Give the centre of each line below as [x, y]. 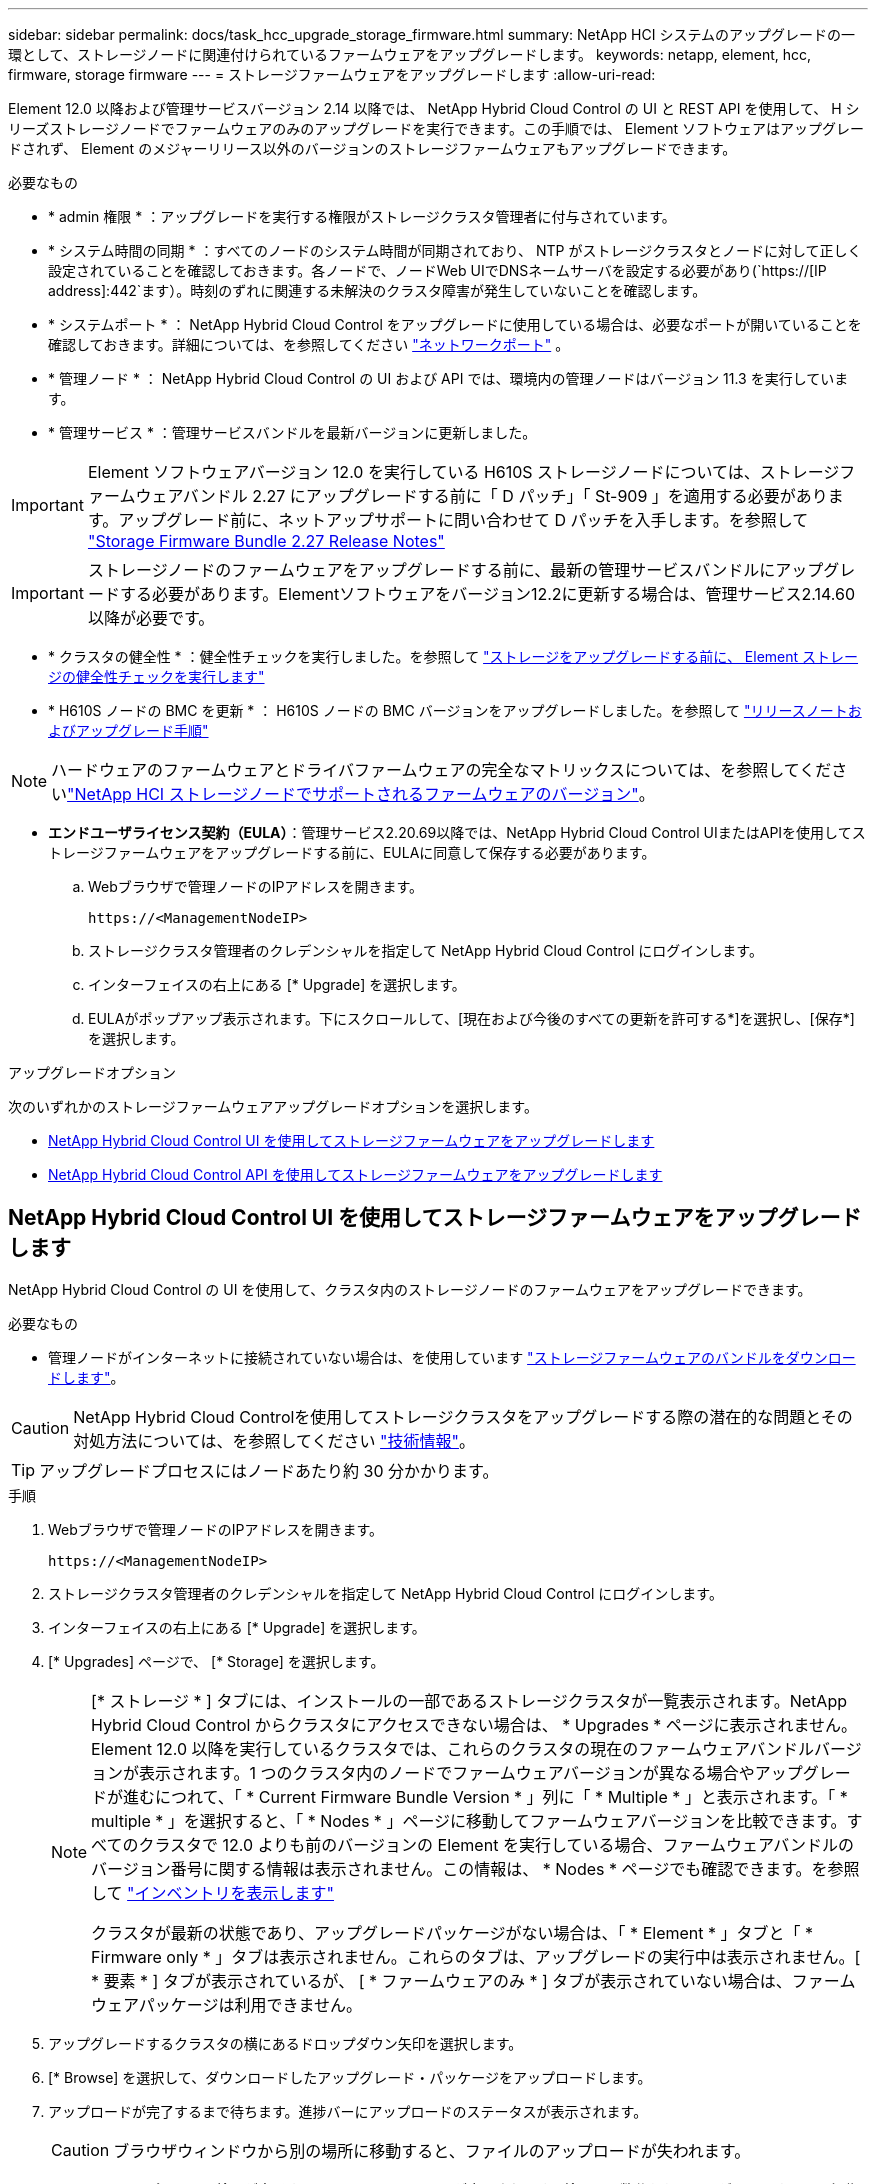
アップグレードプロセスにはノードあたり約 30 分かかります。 [269, 1470]
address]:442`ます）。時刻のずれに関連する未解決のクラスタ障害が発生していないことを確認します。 [377, 290]
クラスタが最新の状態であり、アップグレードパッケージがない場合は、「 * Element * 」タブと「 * [452, 1932]
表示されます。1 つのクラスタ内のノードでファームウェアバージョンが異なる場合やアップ [471, 1772]
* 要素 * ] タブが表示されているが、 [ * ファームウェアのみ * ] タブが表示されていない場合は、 [441, 1980]
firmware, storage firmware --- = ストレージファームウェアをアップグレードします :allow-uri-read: [332, 74]
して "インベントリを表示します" [213, 1892]
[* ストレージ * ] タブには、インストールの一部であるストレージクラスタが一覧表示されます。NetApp [469, 1700]
